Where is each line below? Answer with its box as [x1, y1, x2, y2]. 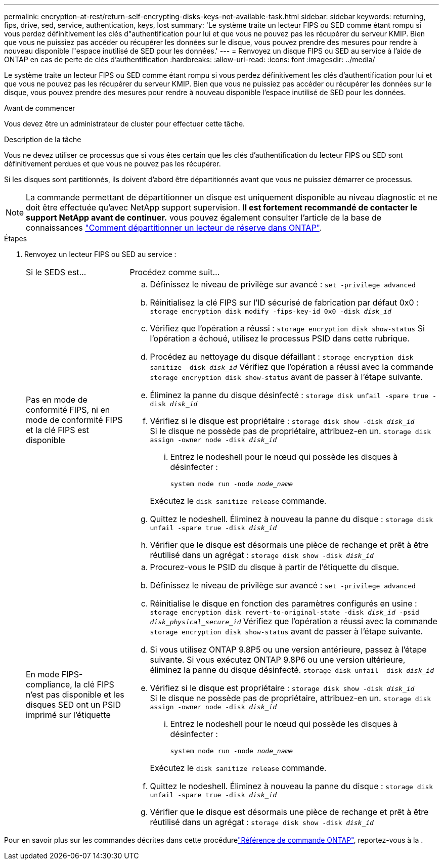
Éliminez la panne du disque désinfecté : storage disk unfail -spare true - [150, 390, 436, 400]
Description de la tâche [4, 135, 81, 144]
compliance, [26, 679, 72, 689]
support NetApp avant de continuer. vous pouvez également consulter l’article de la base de [26, 212, 382, 223]
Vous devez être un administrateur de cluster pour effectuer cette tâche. [4, 119, 245, 128]
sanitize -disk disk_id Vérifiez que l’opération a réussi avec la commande [150, 362, 433, 372]
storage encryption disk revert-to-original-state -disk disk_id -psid [150, 609, 419, 616]
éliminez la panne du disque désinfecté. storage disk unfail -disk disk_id [150, 665, 434, 675]
